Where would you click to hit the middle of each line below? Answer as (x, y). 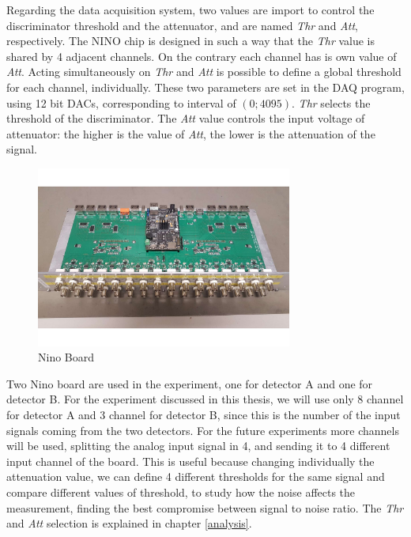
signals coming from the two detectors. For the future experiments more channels (203, 430)
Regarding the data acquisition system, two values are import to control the (190, 9)
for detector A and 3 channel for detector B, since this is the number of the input (204, 415)
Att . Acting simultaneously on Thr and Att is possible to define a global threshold (204, 72)
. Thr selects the (331, 102)
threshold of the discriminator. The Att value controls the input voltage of (186, 118)
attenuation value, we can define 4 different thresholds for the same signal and (196, 476)
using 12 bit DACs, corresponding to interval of (121, 102)
